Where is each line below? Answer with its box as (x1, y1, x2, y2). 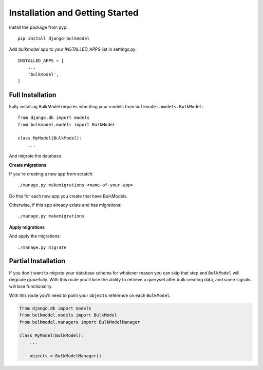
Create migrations (9, 162, 47, 168)
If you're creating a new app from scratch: (9, 171, 94, 176)
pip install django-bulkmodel (18, 36, 90, 41)
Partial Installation (9, 257, 66, 265)
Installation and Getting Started (9, 7, 139, 18)
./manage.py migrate (18, 244, 67, 250)
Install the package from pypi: (9, 24, 69, 30)
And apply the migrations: (9, 233, 61, 239)
